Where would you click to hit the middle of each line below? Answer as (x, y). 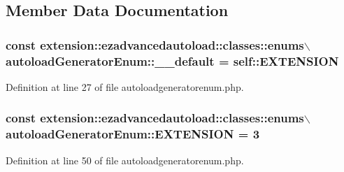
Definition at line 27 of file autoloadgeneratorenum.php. (125, 86)
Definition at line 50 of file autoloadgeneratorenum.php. (125, 160)
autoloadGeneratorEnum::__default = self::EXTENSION (172, 60)
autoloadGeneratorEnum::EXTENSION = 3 (133, 134)
